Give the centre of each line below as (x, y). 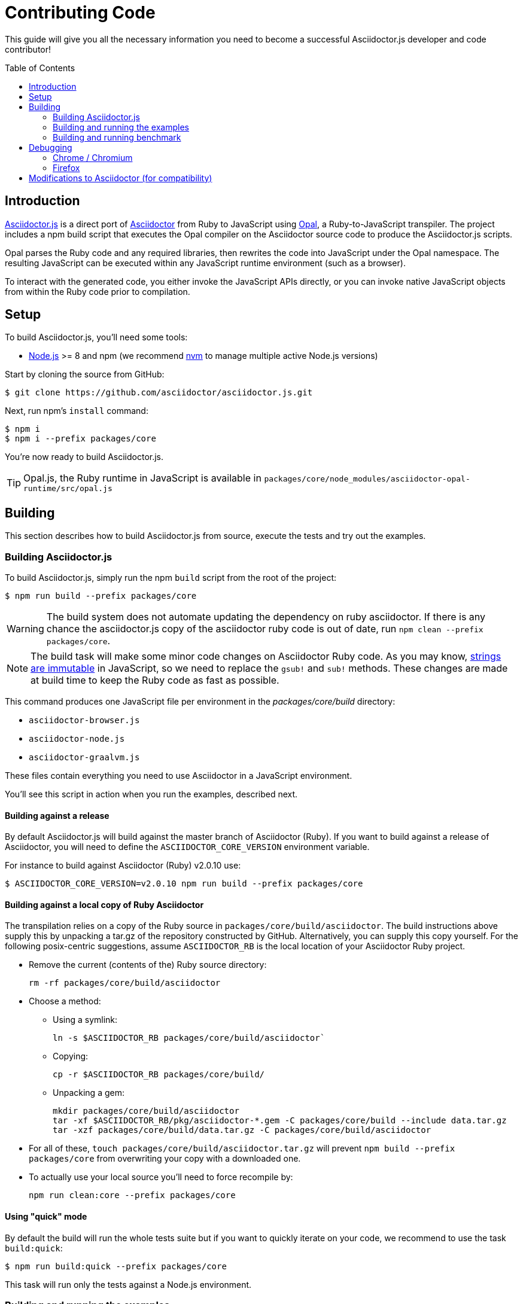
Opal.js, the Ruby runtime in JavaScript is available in (142, 478)
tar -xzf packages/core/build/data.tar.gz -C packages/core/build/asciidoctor (242, 1130)
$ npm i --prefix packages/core (80, 439)
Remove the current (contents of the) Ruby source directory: (148, 965)
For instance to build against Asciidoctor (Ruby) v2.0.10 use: (123, 866)
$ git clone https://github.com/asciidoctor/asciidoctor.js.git (159, 393)
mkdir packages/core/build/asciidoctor (146, 1111)
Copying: (71, 1056)
